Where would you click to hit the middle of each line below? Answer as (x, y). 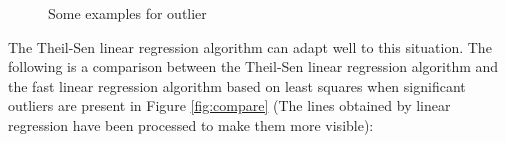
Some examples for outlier (127, 13)
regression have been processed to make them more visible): (191, 124)
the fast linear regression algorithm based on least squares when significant (237, 85)
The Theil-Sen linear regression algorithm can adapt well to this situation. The (250, 46)
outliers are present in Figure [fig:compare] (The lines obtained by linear (229, 105)
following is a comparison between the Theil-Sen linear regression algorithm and (253, 66)
